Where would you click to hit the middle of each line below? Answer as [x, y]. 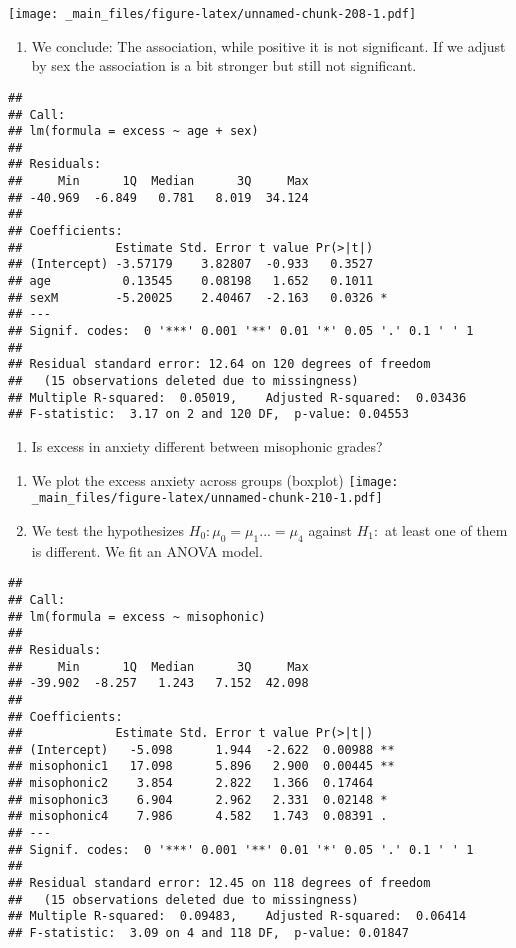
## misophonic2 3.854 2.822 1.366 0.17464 [191, 783]
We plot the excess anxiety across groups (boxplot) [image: [215, 479]
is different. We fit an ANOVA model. [147, 550]
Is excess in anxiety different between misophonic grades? [207, 445]
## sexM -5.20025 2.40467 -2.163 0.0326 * [198, 297]
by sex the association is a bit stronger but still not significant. [224, 65]
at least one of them [446, 529]
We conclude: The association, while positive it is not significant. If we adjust [268, 45]
